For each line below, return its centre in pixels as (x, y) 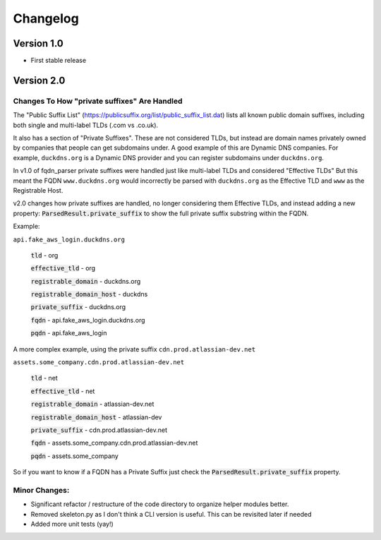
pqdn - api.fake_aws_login (69, 333)
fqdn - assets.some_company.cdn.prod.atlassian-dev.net (114, 443)
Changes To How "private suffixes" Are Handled (98, 101)
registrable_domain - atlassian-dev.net (92, 404)
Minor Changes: (41, 490)
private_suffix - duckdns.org (78, 307)
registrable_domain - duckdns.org (86, 281)
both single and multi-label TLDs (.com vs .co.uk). (86, 125)
